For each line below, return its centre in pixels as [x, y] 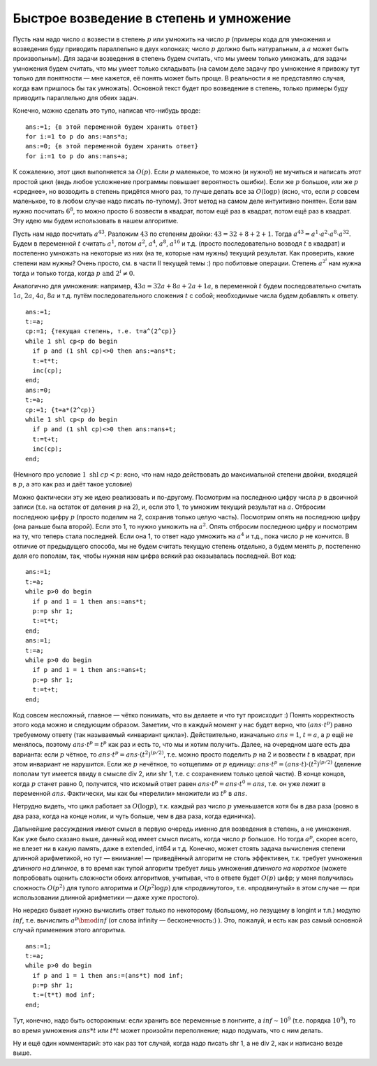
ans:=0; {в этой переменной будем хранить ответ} [112, 146]
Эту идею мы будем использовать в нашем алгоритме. [96, 221]
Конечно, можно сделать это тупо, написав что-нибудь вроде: [107, 111]
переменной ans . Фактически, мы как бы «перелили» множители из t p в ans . [130, 793]
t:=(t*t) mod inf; [64, 995]
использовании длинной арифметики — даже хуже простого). [106, 897]
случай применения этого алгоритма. [69, 930]
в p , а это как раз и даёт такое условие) [73, 484]
